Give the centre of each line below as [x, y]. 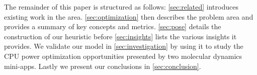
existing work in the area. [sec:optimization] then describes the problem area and [129, 16]
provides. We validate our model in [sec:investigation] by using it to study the [124, 46]
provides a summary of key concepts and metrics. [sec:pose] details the [113, 26]
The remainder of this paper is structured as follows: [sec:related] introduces [121, 7]
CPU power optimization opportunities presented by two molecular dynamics [123, 56]
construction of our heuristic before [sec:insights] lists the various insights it [120, 36]
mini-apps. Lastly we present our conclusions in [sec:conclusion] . [103, 66]
